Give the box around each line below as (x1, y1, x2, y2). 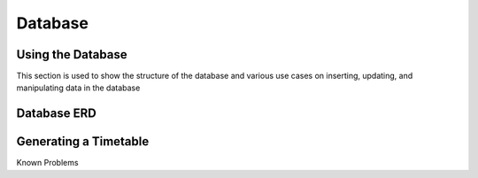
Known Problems (16, 158, 79, 168)
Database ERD (16, 106, 96, 121)
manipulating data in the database (16, 82, 141, 93)
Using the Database (16, 47, 127, 62)
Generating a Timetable (16, 134, 150, 150)
